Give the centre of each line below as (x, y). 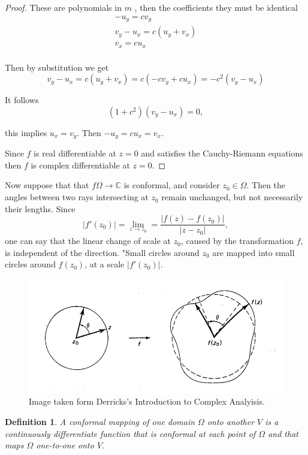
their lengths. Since (40, 208)
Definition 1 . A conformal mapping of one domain (100, 422)
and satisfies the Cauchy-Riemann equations (222, 153)
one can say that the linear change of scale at (88, 241)
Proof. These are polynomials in (63, 7)
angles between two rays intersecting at (77, 197)
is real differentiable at (75, 153)
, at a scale (105, 264)
